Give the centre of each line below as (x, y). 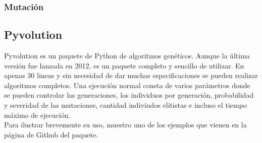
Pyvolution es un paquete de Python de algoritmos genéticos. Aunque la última (127, 56)
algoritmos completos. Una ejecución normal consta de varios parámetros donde (127, 85)
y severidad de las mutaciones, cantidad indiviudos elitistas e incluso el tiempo (125, 105)
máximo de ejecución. (37, 115)
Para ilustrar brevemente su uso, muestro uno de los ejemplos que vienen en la (125, 125)
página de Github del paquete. (51, 134)
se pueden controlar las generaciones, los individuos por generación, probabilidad (129, 95)
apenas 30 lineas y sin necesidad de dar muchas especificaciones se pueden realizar (131, 75)
